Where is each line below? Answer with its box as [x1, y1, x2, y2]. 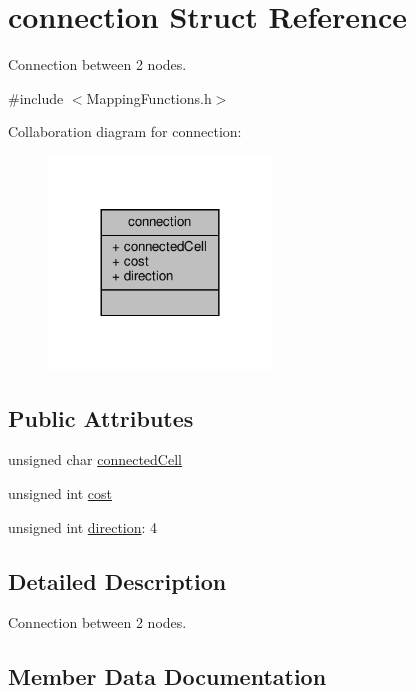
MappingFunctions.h [86, 87, 212, 108]
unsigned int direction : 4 [8, 516, 158, 537]
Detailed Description [8, 565, 227, 596]
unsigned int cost [8, 483, 113, 504]
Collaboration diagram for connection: [8, 121, 242, 142]
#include [8, 87, 64, 108]
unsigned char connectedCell [8, 449, 182, 470]
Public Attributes [8, 402, 194, 433]
